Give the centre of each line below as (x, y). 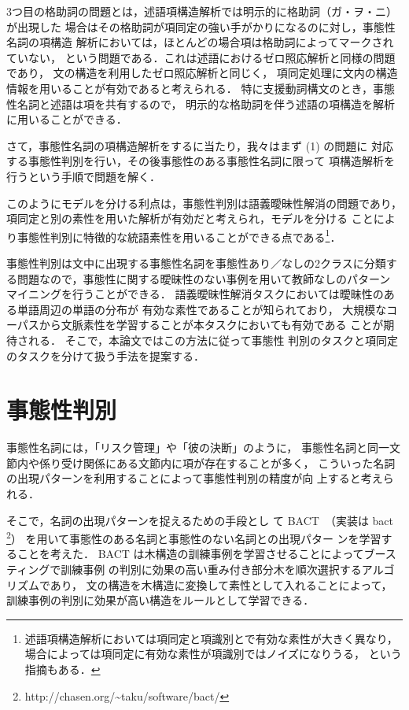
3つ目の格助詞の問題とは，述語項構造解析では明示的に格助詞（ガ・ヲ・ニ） (202, 11)
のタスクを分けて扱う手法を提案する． (105, 355)
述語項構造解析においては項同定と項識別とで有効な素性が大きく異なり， (211, 638)
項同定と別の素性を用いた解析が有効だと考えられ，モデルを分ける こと (190, 218)
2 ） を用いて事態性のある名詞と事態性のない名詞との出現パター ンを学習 (194, 537)
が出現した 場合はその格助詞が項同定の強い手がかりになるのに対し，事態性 (201, 26)
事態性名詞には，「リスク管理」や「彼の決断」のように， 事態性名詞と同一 (198, 447)
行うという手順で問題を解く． (83, 176)
